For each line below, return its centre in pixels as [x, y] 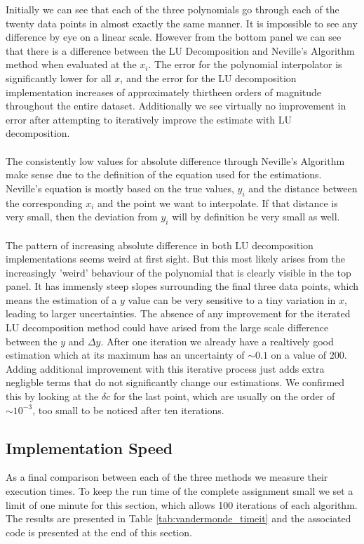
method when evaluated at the [71, 64]
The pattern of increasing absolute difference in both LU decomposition [160, 245]
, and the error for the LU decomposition [208, 78]
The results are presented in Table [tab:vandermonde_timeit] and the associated [178, 518]
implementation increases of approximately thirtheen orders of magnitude [164, 92]
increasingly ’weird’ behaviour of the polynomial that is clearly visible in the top [178, 272]
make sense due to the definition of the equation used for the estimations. [164, 174]
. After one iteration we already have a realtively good [217, 341]
